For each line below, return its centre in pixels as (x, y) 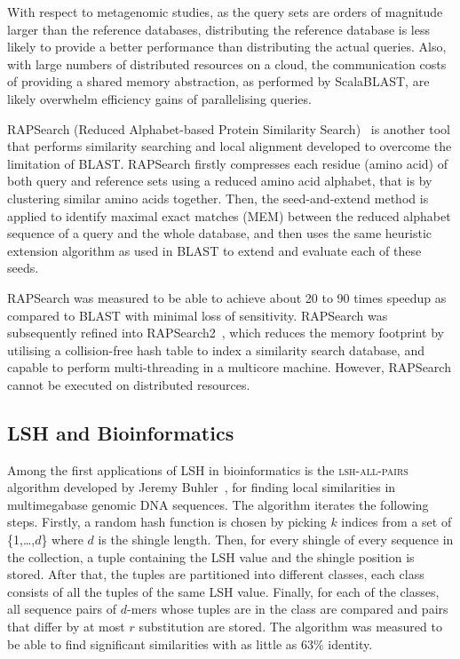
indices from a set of (397, 522)
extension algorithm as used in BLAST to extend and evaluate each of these (214, 250)
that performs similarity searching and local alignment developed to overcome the (230, 146)
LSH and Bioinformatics (121, 432)
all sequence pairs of (62, 609)
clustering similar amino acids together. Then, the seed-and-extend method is (218, 198)
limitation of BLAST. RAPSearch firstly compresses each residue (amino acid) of (227, 163)
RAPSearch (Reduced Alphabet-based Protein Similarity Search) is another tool (229, 128)
